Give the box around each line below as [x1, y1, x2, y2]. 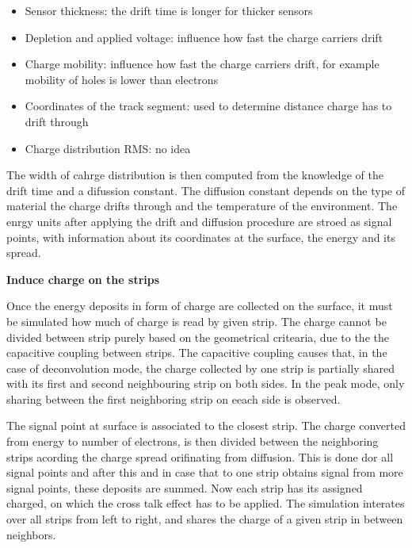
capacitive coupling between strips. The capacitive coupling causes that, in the [6, 344, 387, 361]
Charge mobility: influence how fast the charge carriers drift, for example [25, 56, 380, 72]
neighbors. [6, 526, 56, 542]
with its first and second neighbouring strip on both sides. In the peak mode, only [6, 375, 405, 392]
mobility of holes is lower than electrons [25, 71, 219, 87]
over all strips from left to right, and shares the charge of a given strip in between [6, 511, 403, 527]
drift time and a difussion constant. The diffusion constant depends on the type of [6, 182, 405, 198]
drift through [25, 113, 89, 129]
